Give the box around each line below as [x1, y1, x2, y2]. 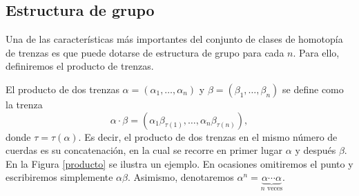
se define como [282, 81, 344, 96]
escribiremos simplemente [6, 170, 113, 184]
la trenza [6, 97, 43, 111]
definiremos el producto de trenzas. [6, 59, 154, 73]
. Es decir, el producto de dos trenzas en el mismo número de [78, 129, 338, 144]
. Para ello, [293, 45, 340, 59]
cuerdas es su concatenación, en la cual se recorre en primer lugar [6, 143, 283, 157]
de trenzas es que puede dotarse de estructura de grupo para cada [6, 45, 284, 59]
